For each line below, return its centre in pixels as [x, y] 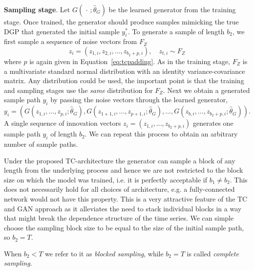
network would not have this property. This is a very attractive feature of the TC [126, 198]
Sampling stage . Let [37, 9]
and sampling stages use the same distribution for [78, 90]
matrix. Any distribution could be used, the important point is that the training [124, 80]
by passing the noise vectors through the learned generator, [139, 100]
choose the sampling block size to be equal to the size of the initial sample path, [124, 227]
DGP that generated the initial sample [62, 31]
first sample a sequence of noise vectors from [71, 41]
